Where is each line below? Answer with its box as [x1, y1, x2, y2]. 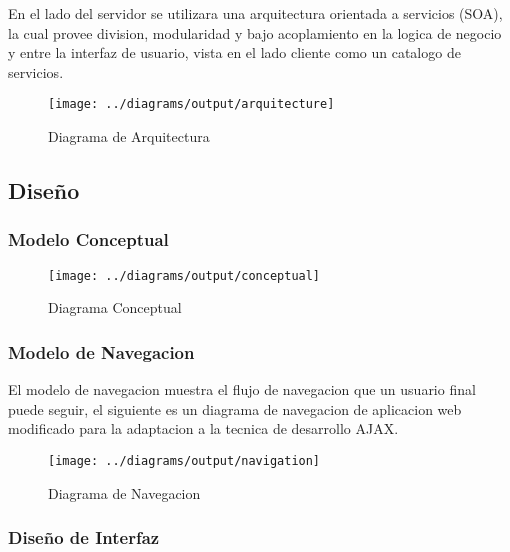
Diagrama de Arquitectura [48, 126, 210, 147]
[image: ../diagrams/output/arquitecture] [48, 97, 335, 112]
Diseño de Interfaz [8, 525, 160, 550]
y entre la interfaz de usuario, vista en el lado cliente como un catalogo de [8, 42, 461, 63]
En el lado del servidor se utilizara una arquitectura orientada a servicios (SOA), [8, 3, 503, 23]
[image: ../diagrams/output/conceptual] [48, 268, 321, 283]
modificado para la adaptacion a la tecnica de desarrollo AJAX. [8, 418, 399, 439]
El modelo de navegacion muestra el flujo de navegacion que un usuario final [8, 379, 476, 400]
